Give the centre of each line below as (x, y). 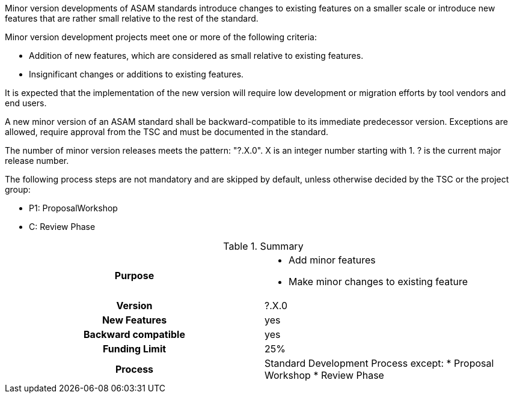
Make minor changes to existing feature (378, 282)
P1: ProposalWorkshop (73, 208)
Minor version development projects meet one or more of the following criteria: (161, 37)
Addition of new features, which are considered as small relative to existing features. (196, 56)
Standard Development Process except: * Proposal (379, 363)
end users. (26, 103)
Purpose (134, 276)
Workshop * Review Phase (324, 375)
